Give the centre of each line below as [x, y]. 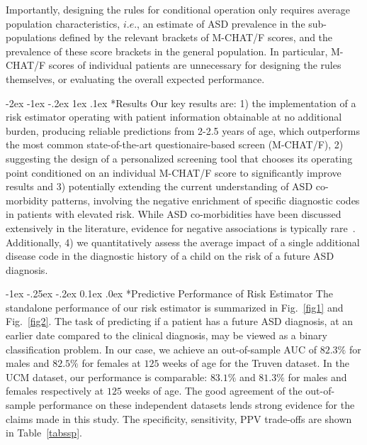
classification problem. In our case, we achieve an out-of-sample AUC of [161, 349]
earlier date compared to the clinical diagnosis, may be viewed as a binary [166, 335]
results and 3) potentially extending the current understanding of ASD [159, 186]
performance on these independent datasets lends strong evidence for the [197, 405]
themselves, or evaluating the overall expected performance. [135, 78]
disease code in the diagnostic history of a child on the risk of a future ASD [170, 256]
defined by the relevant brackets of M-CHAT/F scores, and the [196, 37]
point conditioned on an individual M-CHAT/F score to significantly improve [174, 172]
